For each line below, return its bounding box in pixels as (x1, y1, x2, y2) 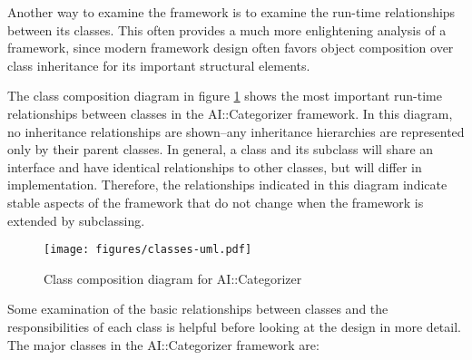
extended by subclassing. (7, 210, 145, 229)
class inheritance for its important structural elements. (7, 55, 310, 74)
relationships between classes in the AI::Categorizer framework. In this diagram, (7, 103, 453, 122)
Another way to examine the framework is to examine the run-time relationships (7, 3, 456, 21)
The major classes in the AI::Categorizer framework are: (7, 335, 320, 354)
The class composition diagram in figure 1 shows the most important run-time (7, 86, 442, 105)
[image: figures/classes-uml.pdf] (44, 243, 252, 257)
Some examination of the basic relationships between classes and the (7, 299, 388, 318)
